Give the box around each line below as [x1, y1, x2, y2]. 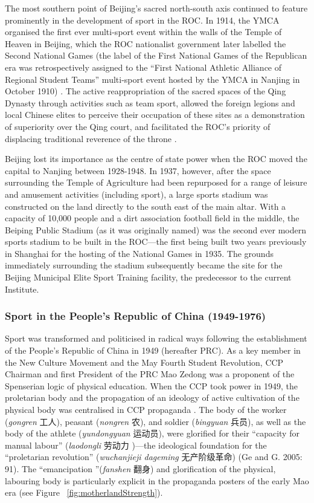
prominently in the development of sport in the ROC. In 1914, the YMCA [5, 13, 280, 26]
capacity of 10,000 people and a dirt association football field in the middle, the [5, 212, 300, 224]
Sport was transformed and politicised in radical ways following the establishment [5, 332, 307, 345]
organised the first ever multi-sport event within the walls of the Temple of [5, 25, 282, 38]
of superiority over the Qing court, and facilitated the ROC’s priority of [5, 120, 271, 132]
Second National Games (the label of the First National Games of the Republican [5, 49, 307, 62]
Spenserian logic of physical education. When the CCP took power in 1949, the [5, 379, 298, 392]
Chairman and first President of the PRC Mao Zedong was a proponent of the [5, 368, 295, 380]
